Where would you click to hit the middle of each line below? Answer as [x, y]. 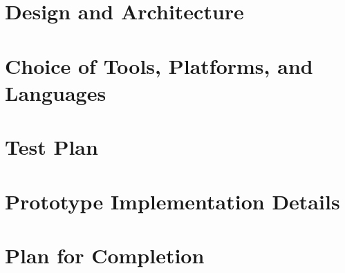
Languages [56, 92]
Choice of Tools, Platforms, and [159, 65]
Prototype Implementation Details [172, 201]
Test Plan [52, 147]
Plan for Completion [105, 255]
